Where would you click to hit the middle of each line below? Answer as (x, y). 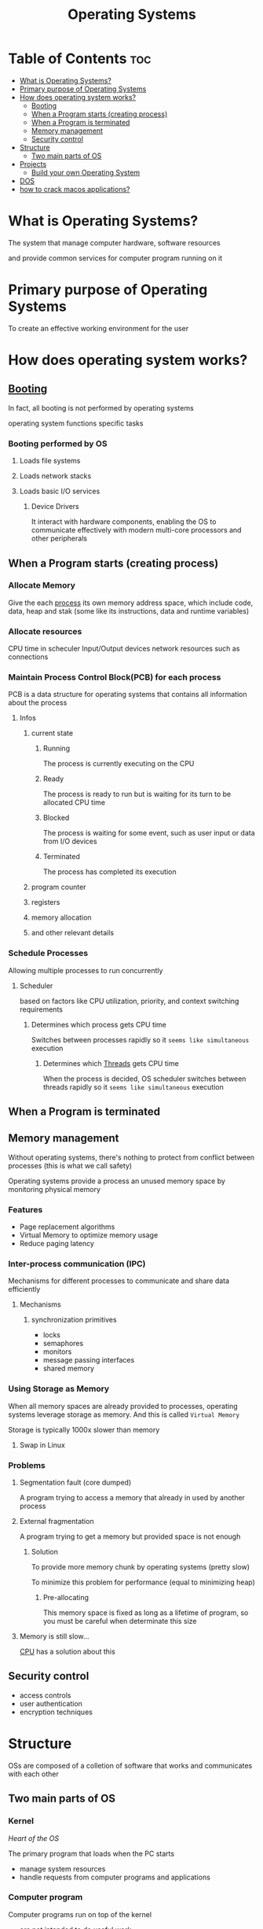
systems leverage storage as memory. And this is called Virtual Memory (124, 1414)
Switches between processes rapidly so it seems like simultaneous (140, 1039)
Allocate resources (45, 631)
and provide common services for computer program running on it (115, 258)
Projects (33, 164)
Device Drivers (55, 507)
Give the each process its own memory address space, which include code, (131, 603)
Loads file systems (50, 461)
